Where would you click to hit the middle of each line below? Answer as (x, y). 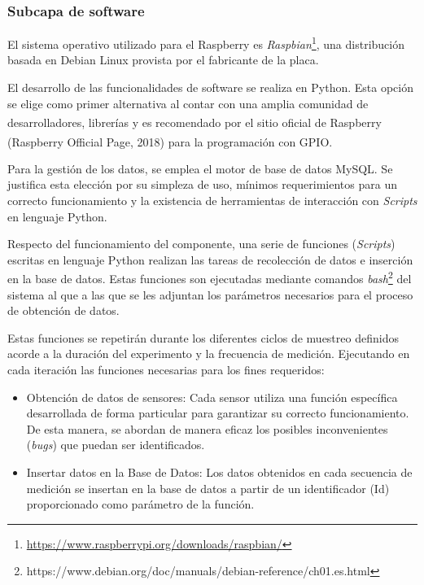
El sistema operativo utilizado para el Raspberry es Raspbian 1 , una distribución (206, 43)
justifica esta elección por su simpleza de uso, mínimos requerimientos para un (202, 184)
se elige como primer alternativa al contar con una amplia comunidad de (188, 103)
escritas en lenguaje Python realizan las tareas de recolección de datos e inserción (210, 259)
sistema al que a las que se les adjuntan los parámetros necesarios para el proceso (210, 294)
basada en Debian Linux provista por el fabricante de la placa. (163, 60)
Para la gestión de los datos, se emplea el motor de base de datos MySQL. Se (200, 168)
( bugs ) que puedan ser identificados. (116, 445)
